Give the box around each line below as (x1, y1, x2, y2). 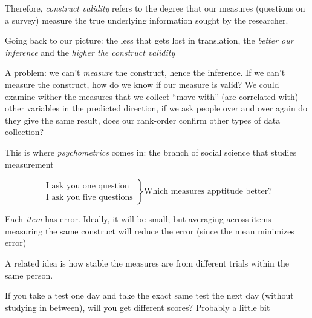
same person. (5, 268, 53, 281)
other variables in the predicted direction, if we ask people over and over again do (5, 102, 308, 114)
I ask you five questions (45, 193, 133, 202)
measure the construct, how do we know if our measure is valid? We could (5, 78, 279, 90)
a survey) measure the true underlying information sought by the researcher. (5, 13, 288, 26)
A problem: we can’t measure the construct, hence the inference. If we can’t (5, 66, 285, 79)
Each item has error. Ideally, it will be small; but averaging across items (5, 213, 271, 225)
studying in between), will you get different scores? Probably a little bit (5, 300, 270, 313)
